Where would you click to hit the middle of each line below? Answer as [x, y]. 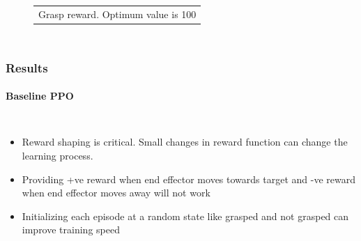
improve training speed [71, 230]
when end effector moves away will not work [116, 193]
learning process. [57, 156]
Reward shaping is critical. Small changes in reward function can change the [185, 142]
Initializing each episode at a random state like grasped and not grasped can [185, 216]
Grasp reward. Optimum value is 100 [117, 14]
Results [27, 67]
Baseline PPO [40, 96]
